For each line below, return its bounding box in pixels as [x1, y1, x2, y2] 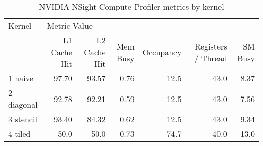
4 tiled [8, 128, 31, 139]
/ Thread [194, 52, 227, 64]
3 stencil [8, 113, 37, 125]
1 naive [8, 72, 33, 84]
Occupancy [142, 46, 182, 58]
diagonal [8, 99, 38, 110]
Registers [195, 40, 227, 52]
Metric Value [47, 20, 93, 31]
